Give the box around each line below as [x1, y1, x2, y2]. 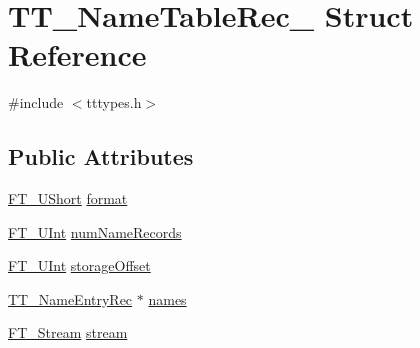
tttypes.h [86, 92, 142, 113]
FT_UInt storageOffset [8, 255, 151, 276]
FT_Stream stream [8, 322, 128, 343]
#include [8, 92, 64, 113]
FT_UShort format [8, 188, 128, 209]
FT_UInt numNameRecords [8, 221, 182, 242]
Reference [8, 34, 147, 75]
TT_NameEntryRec [8, 288, 133, 309]
